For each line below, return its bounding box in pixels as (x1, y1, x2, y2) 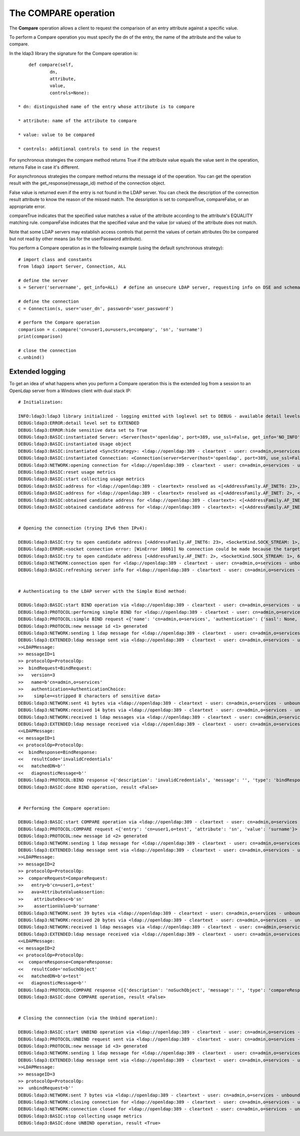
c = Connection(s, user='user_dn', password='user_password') (18, 306, 174, 311)
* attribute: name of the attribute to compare (18, 118, 137, 124)
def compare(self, (28, 62, 74, 68)
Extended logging (9, 368, 66, 376)
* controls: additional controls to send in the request (18, 146, 161, 152)
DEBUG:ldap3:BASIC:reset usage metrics (18, 469, 116, 475)
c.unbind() (18, 355, 45, 360)
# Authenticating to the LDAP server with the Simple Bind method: (18, 588, 187, 594)
